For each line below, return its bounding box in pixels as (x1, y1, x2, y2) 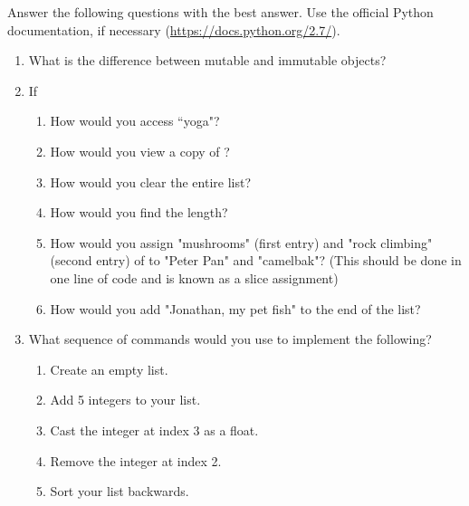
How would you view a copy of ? (50, 141, 230, 160)
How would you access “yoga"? (50, 111, 220, 130)
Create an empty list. (50, 359, 168, 378)
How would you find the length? (50, 203, 228, 222)
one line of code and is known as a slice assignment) (50, 268, 339, 287)
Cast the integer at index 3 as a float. (50, 420, 259, 439)
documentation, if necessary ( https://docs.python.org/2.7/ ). (7, 20, 340, 39)
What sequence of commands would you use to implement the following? (28, 329, 432, 348)
